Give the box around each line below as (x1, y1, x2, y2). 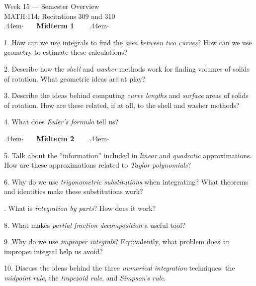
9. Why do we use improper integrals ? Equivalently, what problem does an (4, 236, 230, 247)
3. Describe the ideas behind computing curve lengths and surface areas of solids (4, 90, 249, 100)
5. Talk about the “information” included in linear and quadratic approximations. (4, 150, 252, 160)
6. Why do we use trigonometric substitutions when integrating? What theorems (4, 176, 249, 187)
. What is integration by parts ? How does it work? (4, 202, 156, 213)
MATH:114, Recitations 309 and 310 (4, 10, 115, 21)
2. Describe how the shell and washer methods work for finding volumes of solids (4, 63, 250, 74)
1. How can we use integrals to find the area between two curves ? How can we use (4, 37, 252, 47)
